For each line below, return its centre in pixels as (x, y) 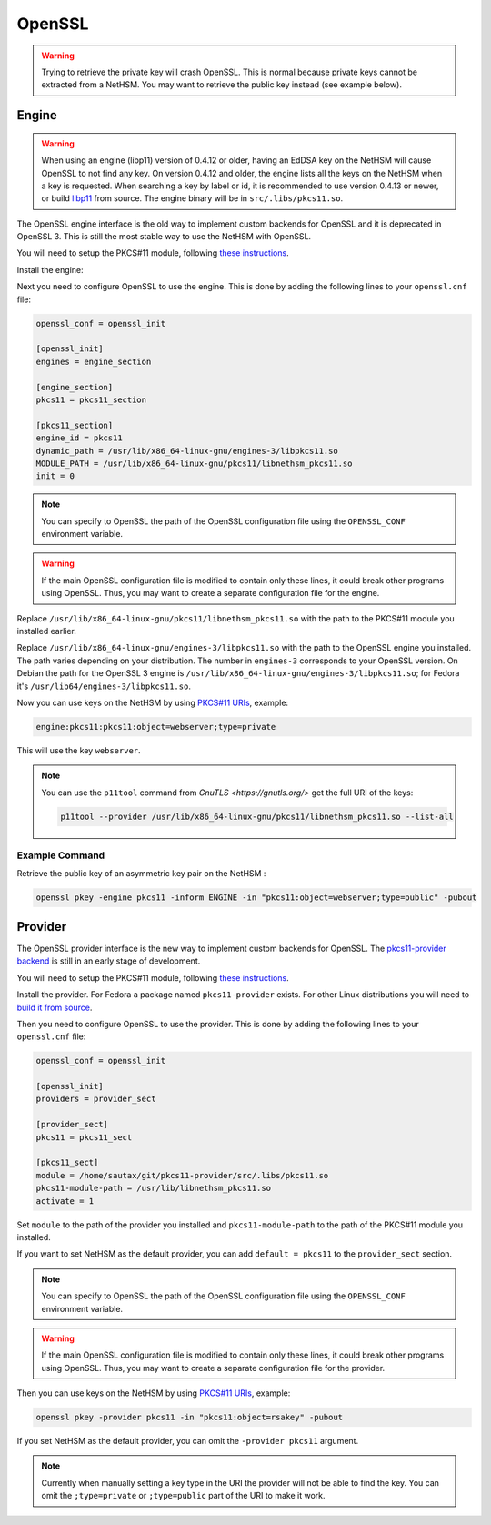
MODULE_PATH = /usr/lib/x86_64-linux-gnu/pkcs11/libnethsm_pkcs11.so (194, 463)
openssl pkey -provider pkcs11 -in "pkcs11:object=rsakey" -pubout (190, 1418)
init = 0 (55, 476)
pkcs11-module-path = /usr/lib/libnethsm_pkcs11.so (154, 1188)
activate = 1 (65, 1201)
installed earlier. (47, 631)
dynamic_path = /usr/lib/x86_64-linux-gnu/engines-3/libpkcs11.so (187, 451)
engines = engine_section (94, 361)
